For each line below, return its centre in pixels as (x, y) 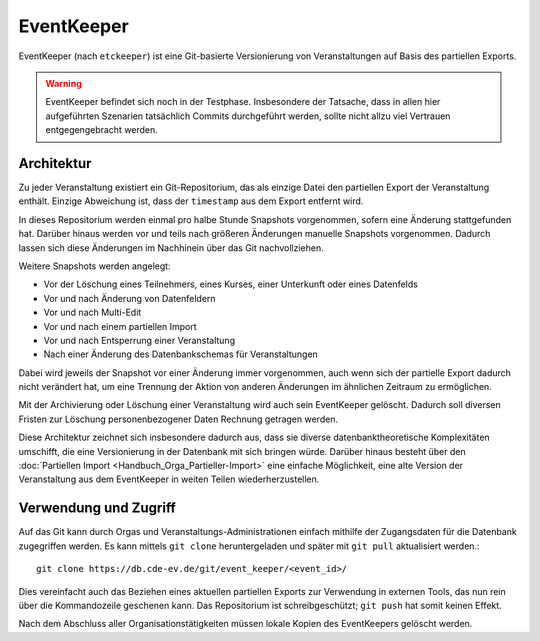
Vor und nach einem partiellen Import (120, 326)
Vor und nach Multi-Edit (92, 312)
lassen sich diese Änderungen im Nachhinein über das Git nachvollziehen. (171, 247)
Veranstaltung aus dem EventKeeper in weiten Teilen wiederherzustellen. (169, 479)
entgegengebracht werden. (102, 130)
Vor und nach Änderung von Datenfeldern (129, 298)
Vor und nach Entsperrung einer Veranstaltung (139, 340)
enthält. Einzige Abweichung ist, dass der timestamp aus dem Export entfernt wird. (191, 201)
